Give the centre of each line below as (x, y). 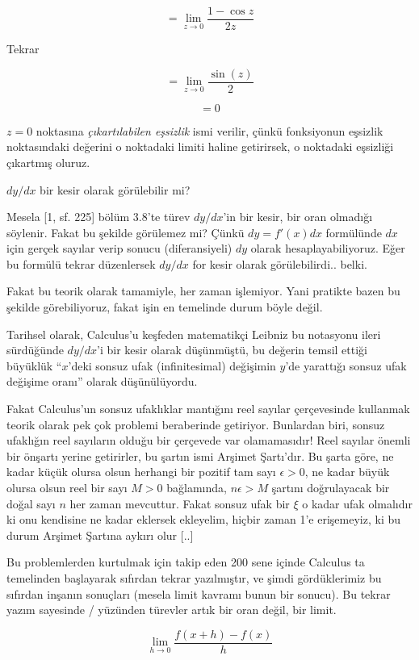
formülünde (354, 232)
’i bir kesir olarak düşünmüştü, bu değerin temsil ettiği (232, 350)
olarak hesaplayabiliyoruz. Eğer (328, 248)
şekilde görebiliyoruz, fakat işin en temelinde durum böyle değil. (165, 307)
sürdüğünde (35, 350)
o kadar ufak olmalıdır (357, 503)
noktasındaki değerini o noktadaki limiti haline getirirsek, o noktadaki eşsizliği (200, 146)
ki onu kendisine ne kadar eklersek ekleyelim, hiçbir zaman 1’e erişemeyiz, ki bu (204, 519)
